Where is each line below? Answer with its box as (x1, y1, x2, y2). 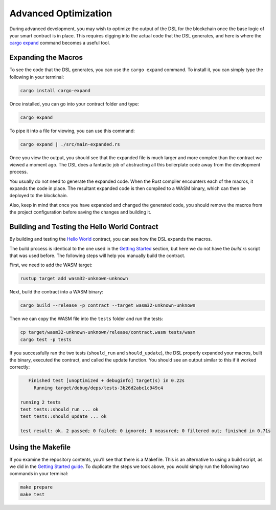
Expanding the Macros (9, 53, 83, 62)
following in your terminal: (9, 74, 64, 80)
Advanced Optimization (9, 8, 112, 19)
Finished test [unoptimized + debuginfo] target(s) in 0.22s (28, 378, 185, 384)
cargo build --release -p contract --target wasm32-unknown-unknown (20, 303, 196, 308)
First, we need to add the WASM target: (9, 262, 93, 268)
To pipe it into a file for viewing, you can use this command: (9, 128, 135, 134)
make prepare (20, 484, 53, 490)
